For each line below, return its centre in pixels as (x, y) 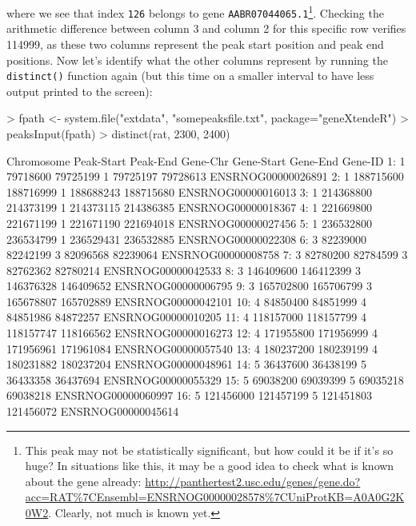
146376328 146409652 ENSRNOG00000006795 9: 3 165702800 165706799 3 (190, 286)
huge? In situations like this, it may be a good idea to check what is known (210, 466)
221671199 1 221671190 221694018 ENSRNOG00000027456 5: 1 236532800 (190, 223)
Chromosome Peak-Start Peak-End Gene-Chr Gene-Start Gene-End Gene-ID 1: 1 (206, 160)
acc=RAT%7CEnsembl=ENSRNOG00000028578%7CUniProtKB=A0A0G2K (215, 497)
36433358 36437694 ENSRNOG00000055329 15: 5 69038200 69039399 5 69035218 (205, 379)
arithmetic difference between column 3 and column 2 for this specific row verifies (206, 28)
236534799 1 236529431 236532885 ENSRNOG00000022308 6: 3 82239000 (187, 239)
